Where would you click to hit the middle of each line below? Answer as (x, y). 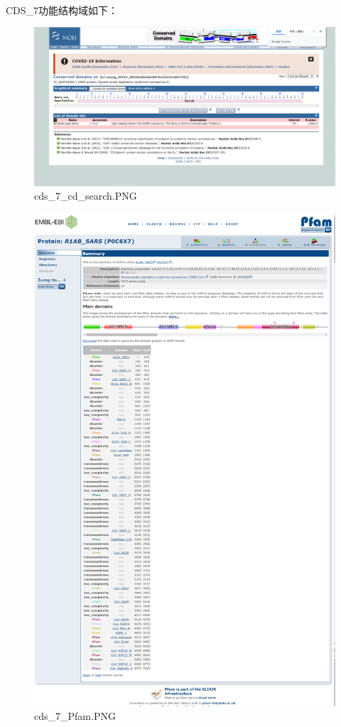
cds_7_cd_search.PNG (86, 196)
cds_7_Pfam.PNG (75, 716)
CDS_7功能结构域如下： (62, 10)
